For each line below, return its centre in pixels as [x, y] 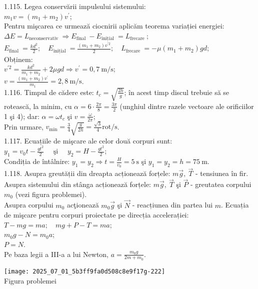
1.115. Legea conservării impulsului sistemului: [75, 6]
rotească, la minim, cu [38, 106]
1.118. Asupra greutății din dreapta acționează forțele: [87, 173]
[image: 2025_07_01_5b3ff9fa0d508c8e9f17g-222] [85, 271]
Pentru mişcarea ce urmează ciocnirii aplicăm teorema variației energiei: [114, 26]
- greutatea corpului [221, 184]
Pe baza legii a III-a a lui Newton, [56, 254]
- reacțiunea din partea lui [172, 205]
